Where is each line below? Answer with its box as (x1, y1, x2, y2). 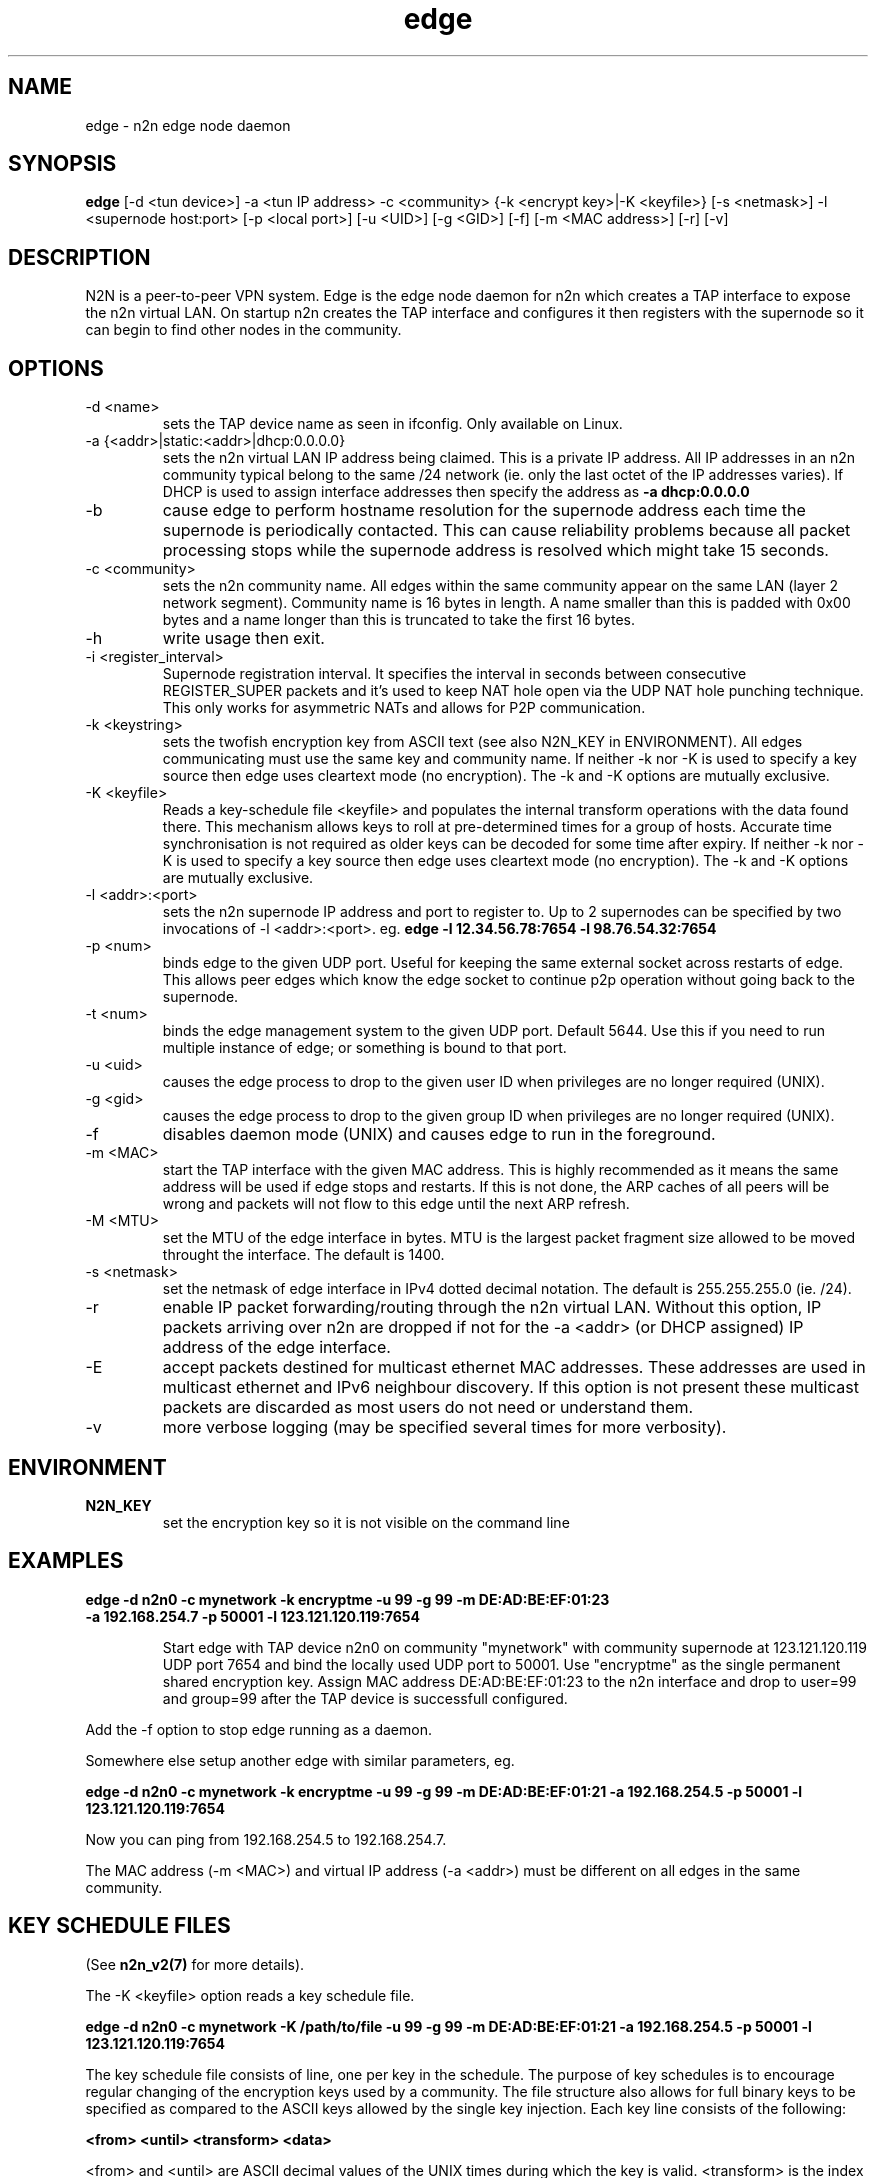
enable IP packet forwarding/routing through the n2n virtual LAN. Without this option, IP (162, 1297, 822, 1318)
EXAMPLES (8, 1548, 124, 1574)
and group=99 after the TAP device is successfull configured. (162, 1689, 568, 1707)
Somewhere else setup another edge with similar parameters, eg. (85, 1751, 515, 1769)
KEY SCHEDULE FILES (8, 1913, 231, 1939)
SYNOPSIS (8, 151, 117, 177)
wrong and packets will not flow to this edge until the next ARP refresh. (162, 1195, 630, 1213)
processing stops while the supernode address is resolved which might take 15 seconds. (162, 540, 829, 561)
